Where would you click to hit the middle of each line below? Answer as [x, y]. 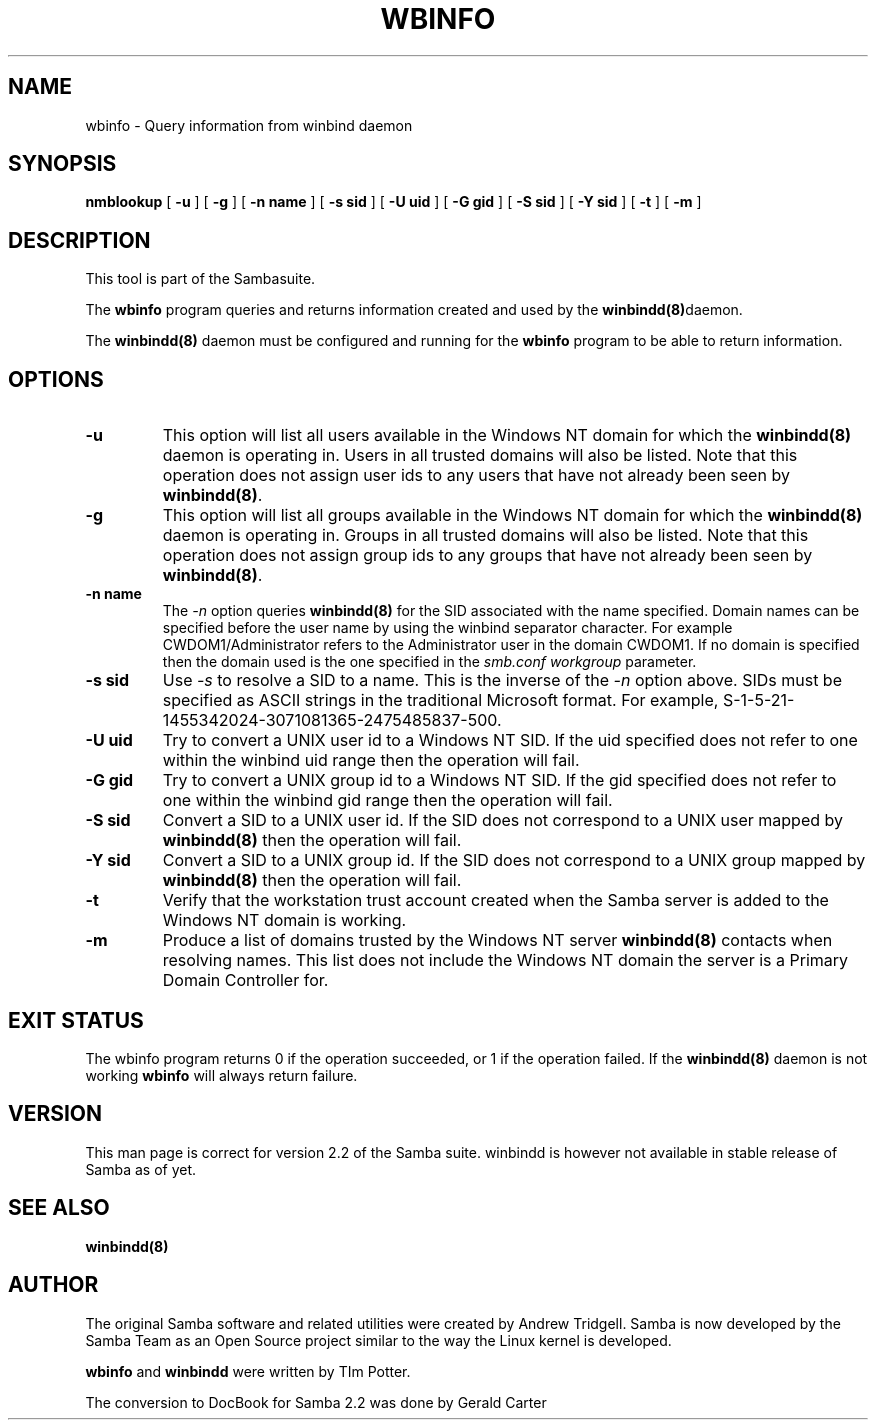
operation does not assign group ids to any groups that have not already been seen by [487, 555]
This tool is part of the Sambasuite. [200, 279]
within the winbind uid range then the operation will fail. [371, 760]
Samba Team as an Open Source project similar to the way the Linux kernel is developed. [378, 1340]
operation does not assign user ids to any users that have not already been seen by [476, 475]
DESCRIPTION [79, 240]
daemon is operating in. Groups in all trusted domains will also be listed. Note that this [485, 535]
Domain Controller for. [245, 980]
